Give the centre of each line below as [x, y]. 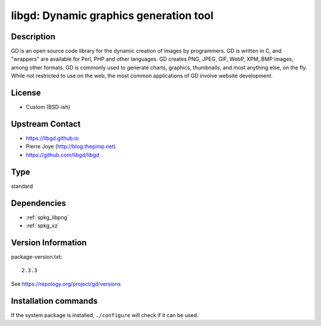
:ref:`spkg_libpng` [48, 217]
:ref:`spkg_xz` [43, 225]
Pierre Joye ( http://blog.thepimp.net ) [71, 146]
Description [33, 37]
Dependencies [39, 203]
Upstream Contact [46, 124]
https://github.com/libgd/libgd [63, 155]
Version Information [49, 242]
